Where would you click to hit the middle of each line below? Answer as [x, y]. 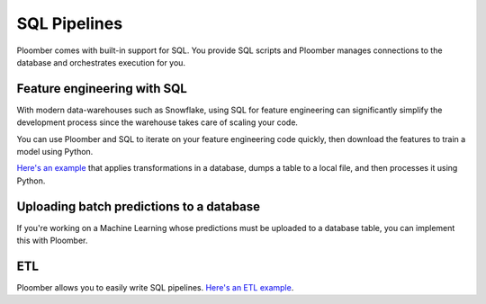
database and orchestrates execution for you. [101, 62]
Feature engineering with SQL [102, 89]
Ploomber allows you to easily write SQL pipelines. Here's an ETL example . [155, 287]
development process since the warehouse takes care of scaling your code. [157, 122]
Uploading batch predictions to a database [139, 206]
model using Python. [55, 152]
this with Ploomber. [52, 241]
